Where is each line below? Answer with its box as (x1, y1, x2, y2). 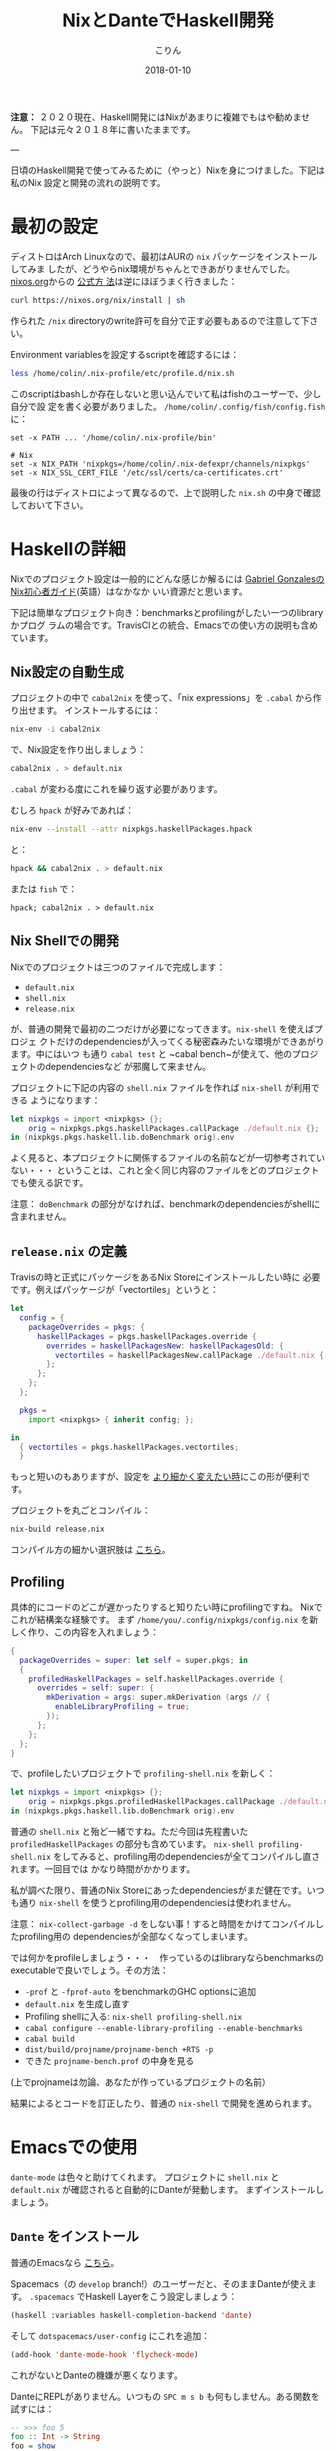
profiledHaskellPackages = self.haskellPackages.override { (28, 1674, 284, 1684)
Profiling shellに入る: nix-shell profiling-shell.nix (24, 2011, 243, 2023)
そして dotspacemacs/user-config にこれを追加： (10, 2329, 211, 2341)
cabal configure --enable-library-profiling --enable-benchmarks (24, 2024, 303, 2034)
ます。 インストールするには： (36, 704, 162, 716)
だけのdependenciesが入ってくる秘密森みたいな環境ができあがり (56, 1035, 325, 1047)
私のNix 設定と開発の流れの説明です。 (10, 176, 167, 188)
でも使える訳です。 (10, 1177, 89, 1189)
